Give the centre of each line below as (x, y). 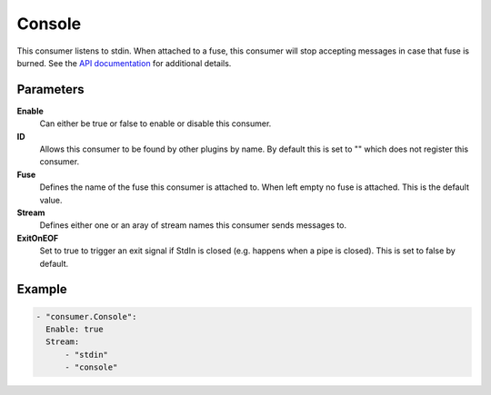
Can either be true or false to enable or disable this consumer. (155, 123)
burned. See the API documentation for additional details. (124, 63)
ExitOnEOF (38, 238)
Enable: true (75, 329)
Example (42, 289)
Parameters (50, 89)
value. (51, 200)
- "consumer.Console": (86, 316)
